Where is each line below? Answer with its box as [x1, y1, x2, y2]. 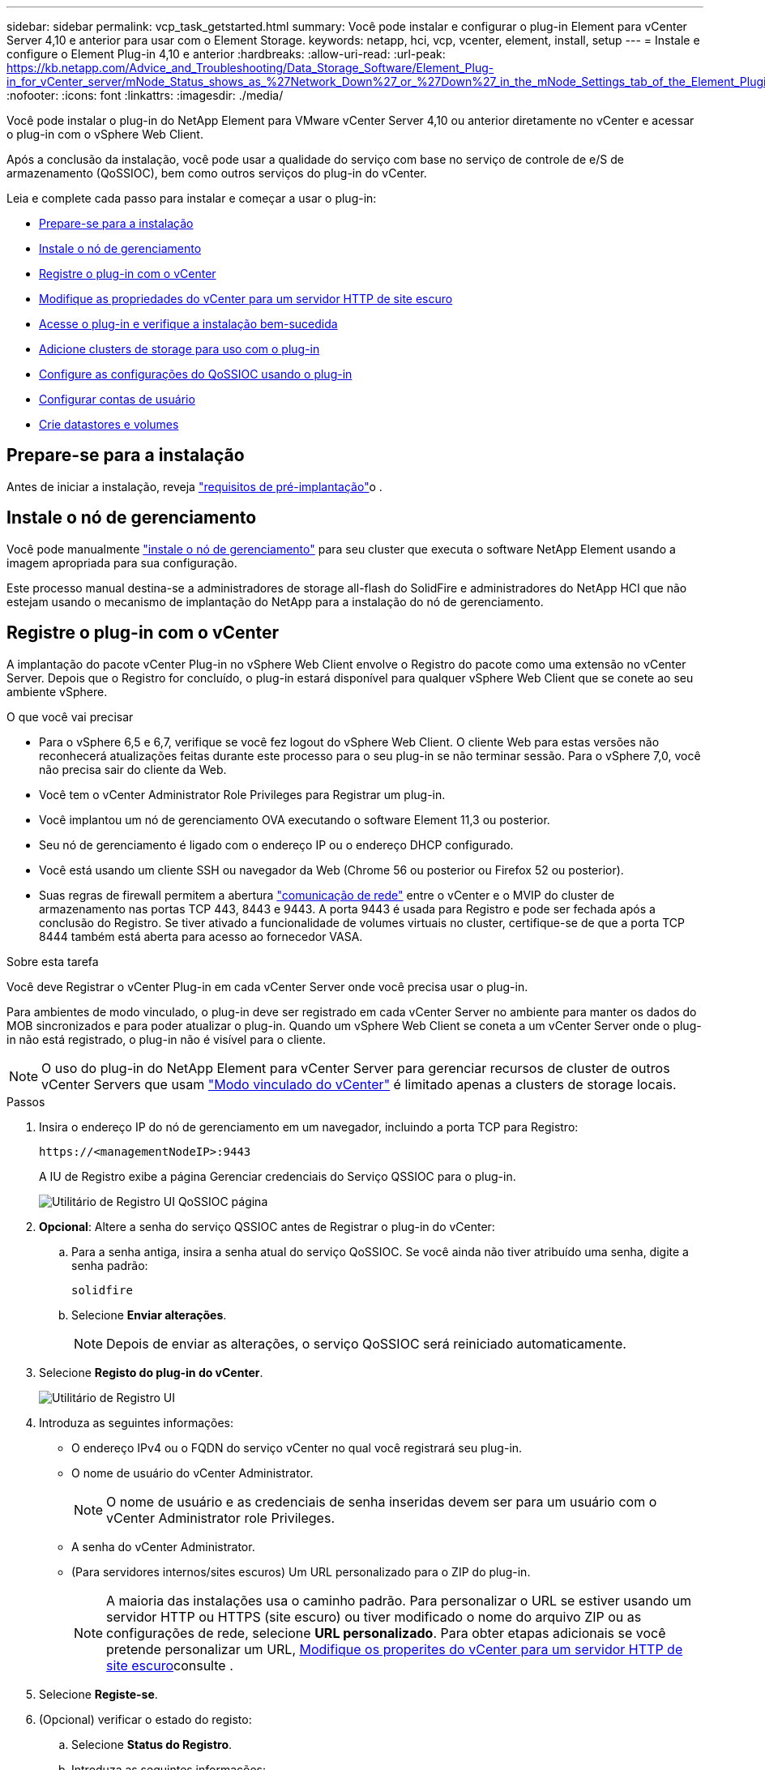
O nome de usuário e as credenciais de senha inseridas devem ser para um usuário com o [106, 1493, 657, 1510]
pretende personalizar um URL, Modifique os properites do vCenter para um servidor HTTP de [106, 1640, 683, 1657]
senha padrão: [71, 1258, 148, 1272]
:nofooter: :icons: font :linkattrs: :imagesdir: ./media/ [6, 88, 284, 102]
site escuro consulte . [106, 1657, 233, 1674]
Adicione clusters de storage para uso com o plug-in [39, 342, 320, 356]
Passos [6, 1094, 45, 1109]
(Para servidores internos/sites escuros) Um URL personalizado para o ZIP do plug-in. [71, 1564, 531, 1579]
